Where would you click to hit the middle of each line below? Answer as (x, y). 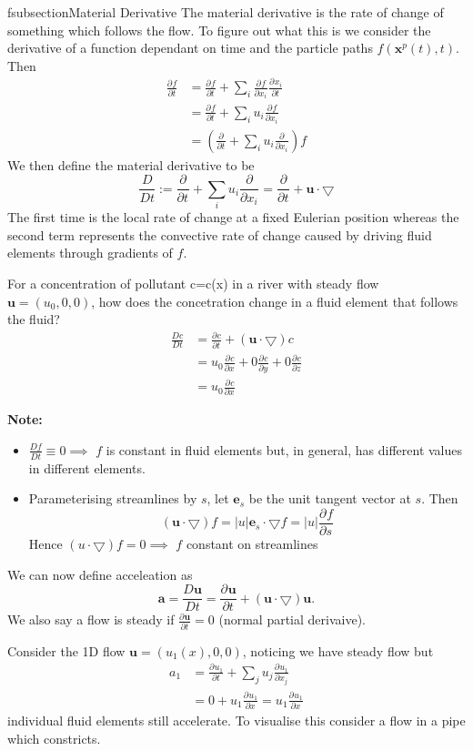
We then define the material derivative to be (131, 164)
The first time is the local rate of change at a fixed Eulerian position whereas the (233, 217)
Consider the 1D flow (66, 650)
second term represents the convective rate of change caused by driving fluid (220, 234)
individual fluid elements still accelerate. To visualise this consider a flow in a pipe (236, 720)
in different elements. (87, 467)
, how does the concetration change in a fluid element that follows (275, 301)
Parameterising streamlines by (113, 498)
